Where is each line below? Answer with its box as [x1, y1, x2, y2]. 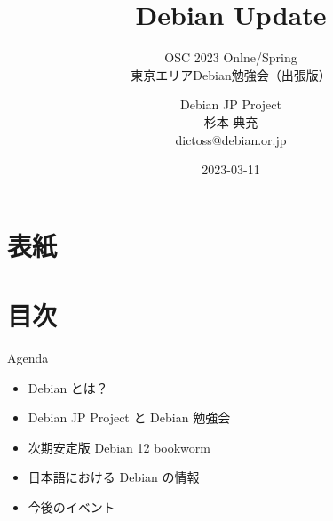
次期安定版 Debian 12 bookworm [28, 437, 210, 456]
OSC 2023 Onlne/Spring [164, 48, 297, 67]
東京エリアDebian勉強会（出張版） [131, 65, 331, 84]
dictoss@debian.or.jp [175, 130, 287, 148]
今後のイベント [28, 497, 115, 516]
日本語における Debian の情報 [28, 468, 200, 486]
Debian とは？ [28, 378, 108, 397]
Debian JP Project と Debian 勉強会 [28, 408, 231, 427]
